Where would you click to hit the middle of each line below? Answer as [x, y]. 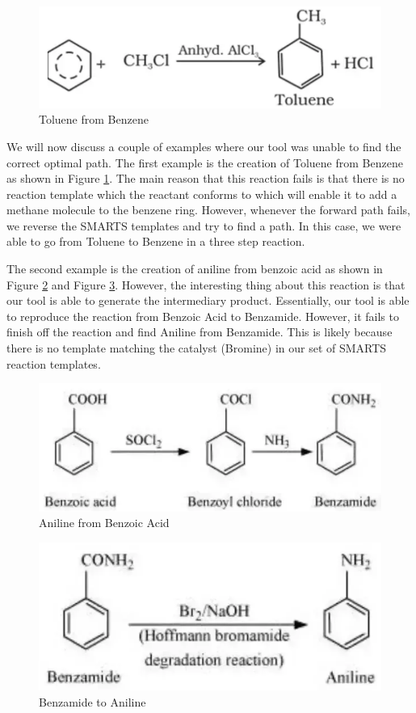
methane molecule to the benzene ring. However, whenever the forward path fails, [208, 210]
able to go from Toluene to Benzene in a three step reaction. [156, 241]
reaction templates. [54, 363]
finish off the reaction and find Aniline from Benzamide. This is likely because [200, 332]
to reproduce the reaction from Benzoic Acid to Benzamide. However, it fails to [203, 316]
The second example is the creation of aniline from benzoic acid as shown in [195, 269]
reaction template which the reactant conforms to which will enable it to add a [202, 194]
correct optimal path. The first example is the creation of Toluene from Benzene [205, 162]
